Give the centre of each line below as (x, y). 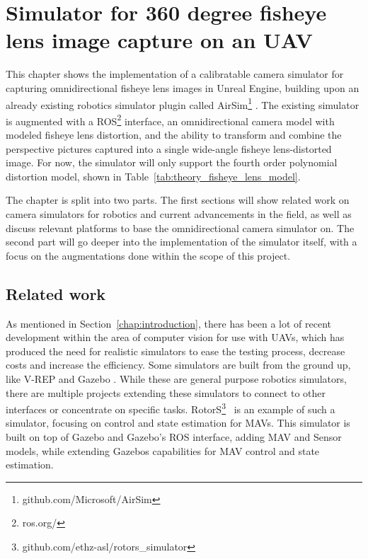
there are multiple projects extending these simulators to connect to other (166, 392)
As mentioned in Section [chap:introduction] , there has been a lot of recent (168, 323)
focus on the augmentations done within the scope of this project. (148, 255)
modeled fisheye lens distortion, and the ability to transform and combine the (174, 134)
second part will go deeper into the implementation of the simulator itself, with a (182, 242)
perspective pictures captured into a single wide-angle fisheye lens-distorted (169, 148)
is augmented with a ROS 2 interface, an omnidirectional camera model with (170, 120)
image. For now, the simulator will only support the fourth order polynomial (172, 162)
